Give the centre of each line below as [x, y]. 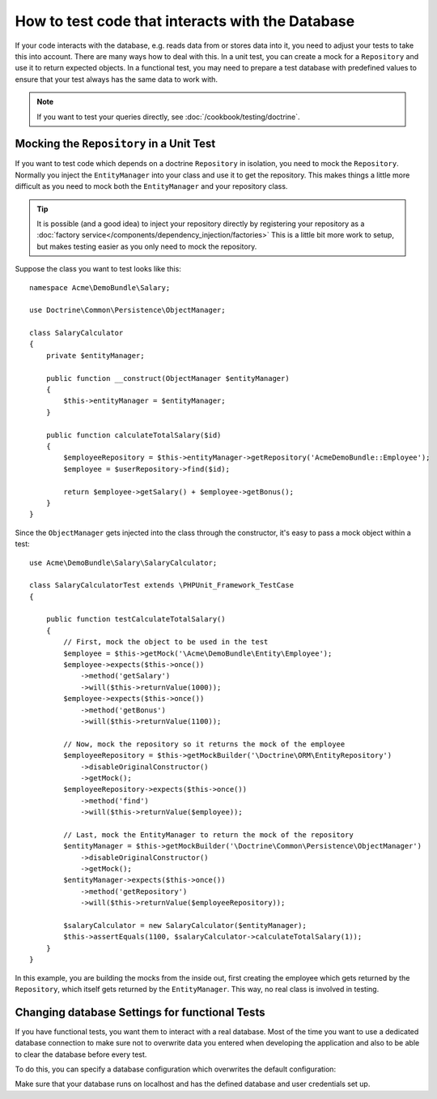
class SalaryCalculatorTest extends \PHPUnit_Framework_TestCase [162, 585]
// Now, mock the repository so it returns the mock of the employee [204, 744]
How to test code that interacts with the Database [185, 21]
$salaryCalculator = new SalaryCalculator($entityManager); [185, 926]
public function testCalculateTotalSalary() [136, 619]
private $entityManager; [95, 355]
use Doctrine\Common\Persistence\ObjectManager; [127, 310]
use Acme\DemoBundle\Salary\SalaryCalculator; [123, 562]
